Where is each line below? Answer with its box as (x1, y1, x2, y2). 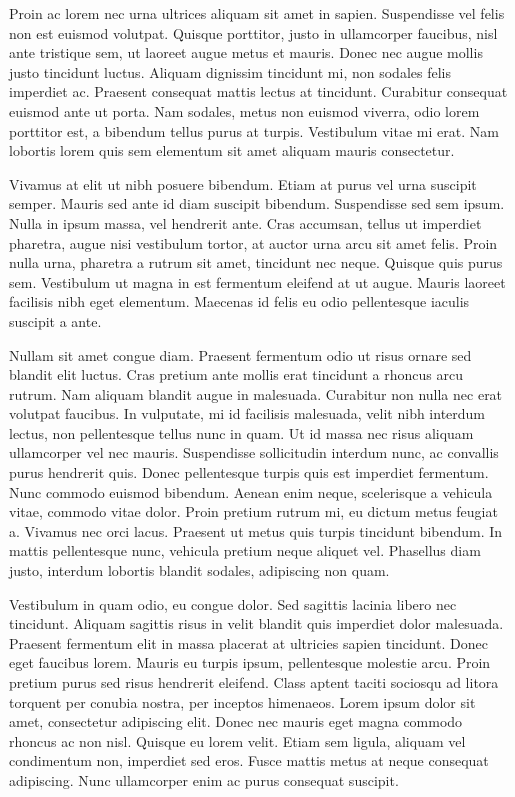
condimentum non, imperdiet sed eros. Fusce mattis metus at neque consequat (9, 750, 489, 771)
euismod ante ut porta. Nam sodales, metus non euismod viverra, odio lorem (9, 100, 480, 121)
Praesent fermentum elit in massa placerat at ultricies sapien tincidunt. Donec (9, 632, 488, 653)
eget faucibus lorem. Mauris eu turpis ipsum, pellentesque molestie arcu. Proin (9, 652, 491, 673)
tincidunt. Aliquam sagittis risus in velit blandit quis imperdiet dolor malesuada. (9, 613, 504, 634)
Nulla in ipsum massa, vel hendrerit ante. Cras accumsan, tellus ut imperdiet (9, 212, 482, 233)
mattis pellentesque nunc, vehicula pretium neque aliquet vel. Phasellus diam (9, 540, 481, 561)
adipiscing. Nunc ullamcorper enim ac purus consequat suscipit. (9, 769, 399, 790)
